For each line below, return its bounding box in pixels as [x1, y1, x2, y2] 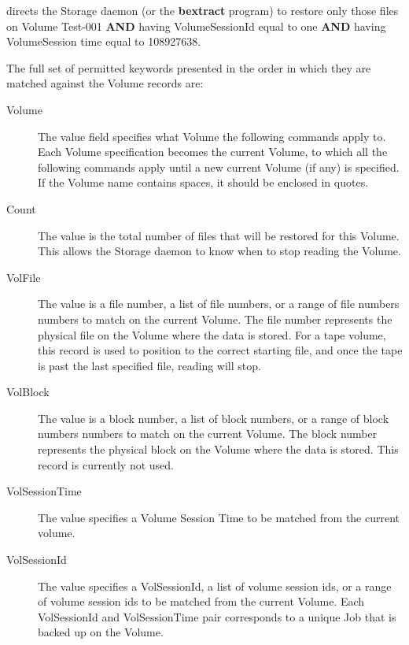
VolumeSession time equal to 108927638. [6, 33, 201, 50]
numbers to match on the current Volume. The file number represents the [38, 310, 392, 327]
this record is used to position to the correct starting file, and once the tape [38, 342, 403, 358]
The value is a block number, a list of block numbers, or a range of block [38, 410, 389, 426]
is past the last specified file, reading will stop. [38, 357, 261, 373]
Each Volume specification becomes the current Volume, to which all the [38, 143, 388, 160]
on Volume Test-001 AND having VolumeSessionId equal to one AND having [6, 17, 386, 34]
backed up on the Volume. [38, 624, 164, 640]
